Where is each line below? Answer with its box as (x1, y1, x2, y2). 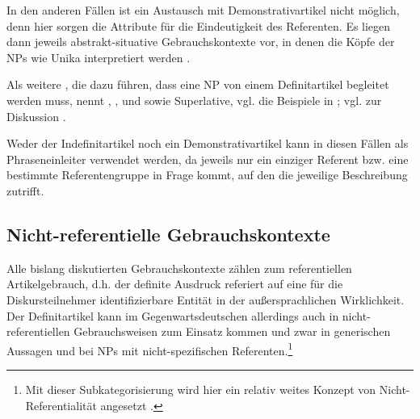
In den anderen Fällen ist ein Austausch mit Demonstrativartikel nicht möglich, (6, 2, 400, 18)
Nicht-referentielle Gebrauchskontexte (6, 221, 330, 246)
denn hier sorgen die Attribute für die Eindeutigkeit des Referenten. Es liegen (6, 17, 391, 34)
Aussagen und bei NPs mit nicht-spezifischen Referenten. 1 (6, 339, 293, 358)
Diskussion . (6, 107, 66, 124)
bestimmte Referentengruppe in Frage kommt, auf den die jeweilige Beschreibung (6, 166, 408, 183)
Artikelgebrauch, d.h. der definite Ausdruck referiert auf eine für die (6, 275, 343, 292)
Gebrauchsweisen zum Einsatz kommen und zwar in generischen (73, 323, 391, 340)
